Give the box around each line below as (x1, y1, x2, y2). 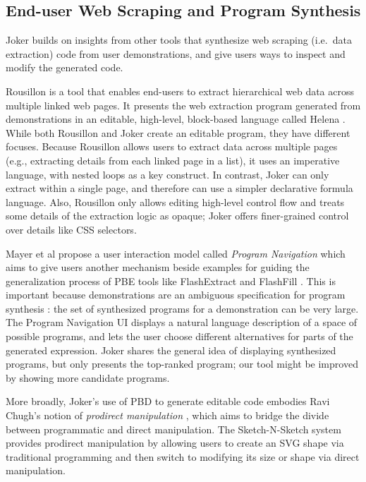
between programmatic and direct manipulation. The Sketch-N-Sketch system (6, 421, 341, 436)
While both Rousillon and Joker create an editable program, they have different (6, 125, 350, 140)
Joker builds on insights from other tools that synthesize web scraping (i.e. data (6, 32, 352, 47)
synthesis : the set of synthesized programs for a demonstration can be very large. (6, 301, 359, 315)
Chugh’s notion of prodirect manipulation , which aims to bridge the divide (6, 408, 329, 423)
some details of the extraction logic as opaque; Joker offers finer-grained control (6, 208, 349, 223)
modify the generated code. (6, 60, 123, 75)
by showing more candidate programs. (6, 370, 170, 385)
